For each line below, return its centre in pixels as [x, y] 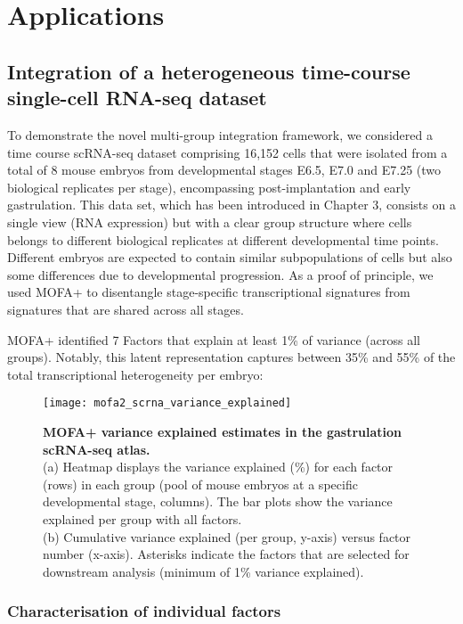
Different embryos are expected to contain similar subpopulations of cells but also [230, 257]
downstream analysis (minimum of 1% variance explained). [203, 571]
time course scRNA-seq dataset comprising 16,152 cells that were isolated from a [227, 152]
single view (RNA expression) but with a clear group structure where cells [210, 222]
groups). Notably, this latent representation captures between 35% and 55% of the [231, 357]
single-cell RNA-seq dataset [137, 98]
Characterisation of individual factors [144, 611]
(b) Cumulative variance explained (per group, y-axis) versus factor [227, 536]
